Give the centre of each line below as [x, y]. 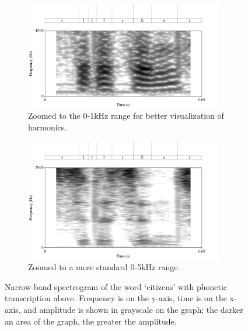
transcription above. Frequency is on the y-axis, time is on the [116, 298]
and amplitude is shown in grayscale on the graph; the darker [133, 310]
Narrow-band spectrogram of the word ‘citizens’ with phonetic [116, 286]
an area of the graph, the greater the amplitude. [91, 321]
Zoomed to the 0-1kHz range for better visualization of [126, 115]
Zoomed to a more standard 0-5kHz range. [104, 267]
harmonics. [48, 127]
